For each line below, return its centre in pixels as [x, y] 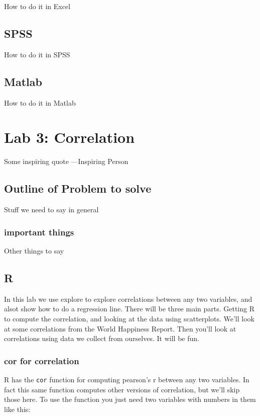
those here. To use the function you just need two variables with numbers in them [130, 399]
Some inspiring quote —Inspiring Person [66, 161]
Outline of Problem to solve [78, 188]
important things [39, 232]
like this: [17, 409]
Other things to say [34, 250]
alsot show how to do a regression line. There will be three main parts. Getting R [129, 309]
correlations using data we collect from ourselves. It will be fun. [102, 338]
